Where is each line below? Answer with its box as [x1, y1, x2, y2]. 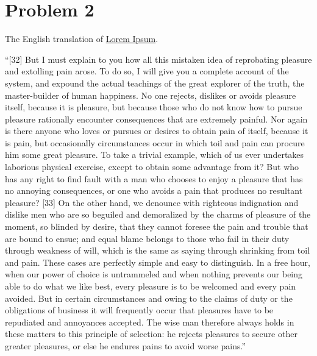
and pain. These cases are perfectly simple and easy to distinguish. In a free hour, [5, 255, 310, 268]
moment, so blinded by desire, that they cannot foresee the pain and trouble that [5, 220, 308, 233]
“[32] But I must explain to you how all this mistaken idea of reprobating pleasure [5, 52, 312, 65]
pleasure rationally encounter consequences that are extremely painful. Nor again [5, 112, 308, 125]
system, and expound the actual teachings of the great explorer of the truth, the [5, 76, 305, 89]
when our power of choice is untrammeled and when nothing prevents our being [5, 268, 303, 280]
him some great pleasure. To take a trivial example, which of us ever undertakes [5, 148, 304, 161]
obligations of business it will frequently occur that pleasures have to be [5, 304, 274, 316]
